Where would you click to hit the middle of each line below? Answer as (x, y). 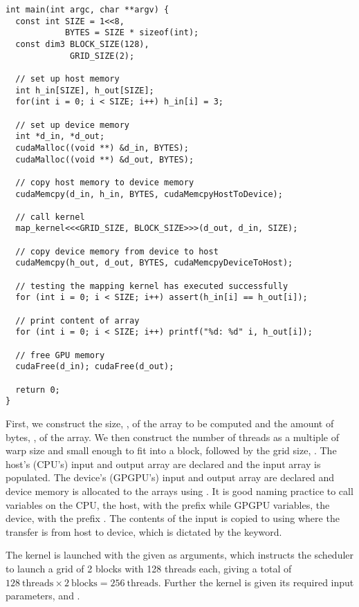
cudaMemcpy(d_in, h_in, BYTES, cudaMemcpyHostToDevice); (149, 194)
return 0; (38, 390)
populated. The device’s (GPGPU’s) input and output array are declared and (170, 477)
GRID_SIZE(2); (102, 56)
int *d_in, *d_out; (60, 137)
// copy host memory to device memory (105, 182)
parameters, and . (43, 596)
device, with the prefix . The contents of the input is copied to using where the (173, 518)
